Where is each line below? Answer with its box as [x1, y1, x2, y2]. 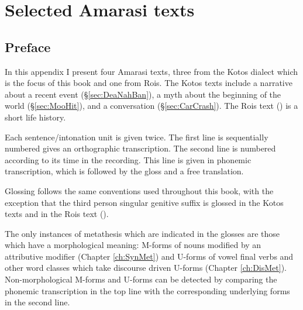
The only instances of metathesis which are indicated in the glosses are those [5, 227, 280, 239]
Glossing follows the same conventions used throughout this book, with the [5, 184, 274, 197]
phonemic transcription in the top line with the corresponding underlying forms [5, 284, 290, 297]
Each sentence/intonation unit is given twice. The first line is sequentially [5, 130, 268, 143]
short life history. [5, 111, 66, 123]
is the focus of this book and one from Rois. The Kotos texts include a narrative [5, 77, 292, 89]
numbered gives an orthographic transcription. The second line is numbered [5, 142, 276, 154]
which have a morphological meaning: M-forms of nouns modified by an [5, 239, 261, 251]
